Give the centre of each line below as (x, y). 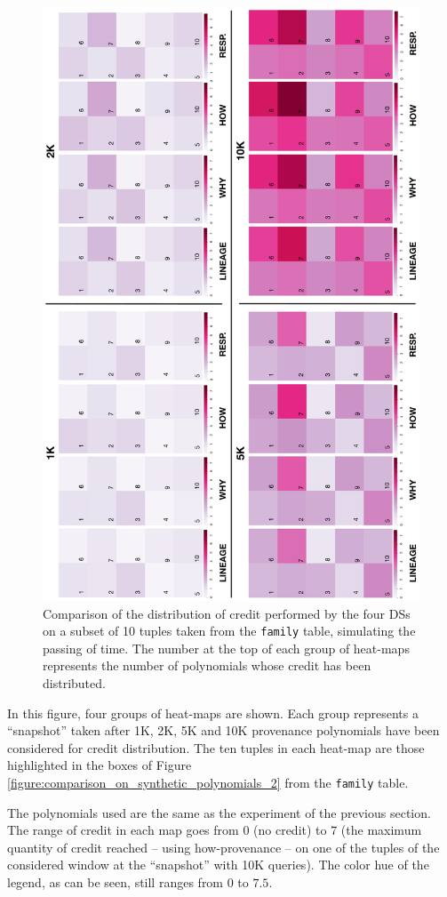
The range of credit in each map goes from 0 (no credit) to (167, 830)
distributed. (74, 682)
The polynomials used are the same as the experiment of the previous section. (219, 812)
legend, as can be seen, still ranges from (116, 881)
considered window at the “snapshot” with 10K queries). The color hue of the (218, 865)
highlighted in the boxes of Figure (100, 765)
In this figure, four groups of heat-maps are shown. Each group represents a (213, 713)
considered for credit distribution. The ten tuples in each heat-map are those (216, 747)
